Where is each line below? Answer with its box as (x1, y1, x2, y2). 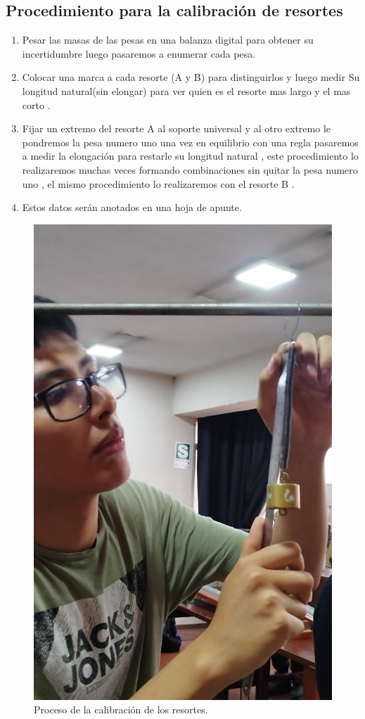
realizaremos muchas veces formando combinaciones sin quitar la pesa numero (22, 162, 358, 177)
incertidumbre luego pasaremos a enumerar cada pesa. (22, 46, 256, 61)
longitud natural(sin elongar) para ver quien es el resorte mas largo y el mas (22, 83, 351, 98)
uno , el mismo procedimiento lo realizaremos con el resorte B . (22, 176, 295, 191)
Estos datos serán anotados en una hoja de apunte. (22, 200, 242, 215)
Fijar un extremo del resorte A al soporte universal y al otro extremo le (22, 121, 331, 136)
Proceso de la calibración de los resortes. (34, 702, 208, 717)
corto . (22, 97, 51, 112)
